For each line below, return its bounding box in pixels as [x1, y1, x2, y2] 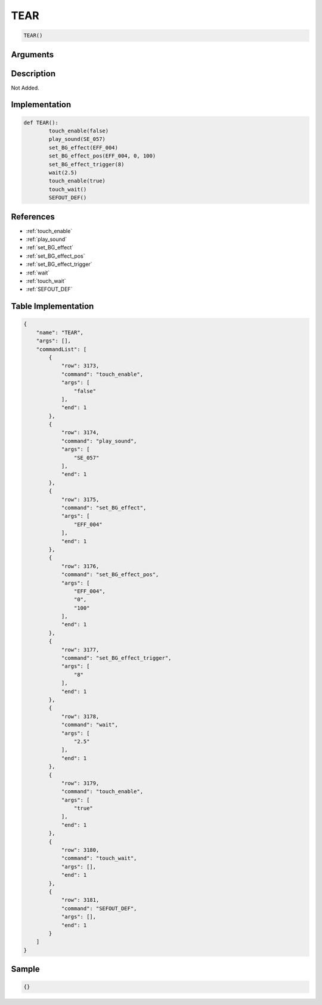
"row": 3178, [61, 713, 100, 720]
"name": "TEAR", [36, 329, 83, 336]
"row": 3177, [61, 646, 100, 653]
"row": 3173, [61, 363, 100, 369]
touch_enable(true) [48, 178, 106, 184]
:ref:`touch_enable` [26, 227, 73, 234]
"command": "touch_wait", [61, 855, 137, 862]
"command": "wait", [61, 722, 119, 728]
